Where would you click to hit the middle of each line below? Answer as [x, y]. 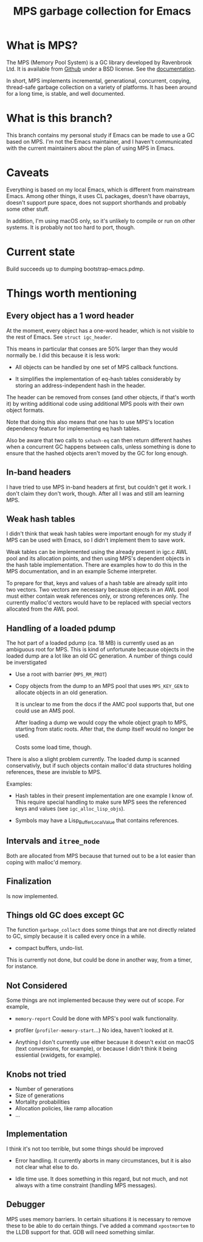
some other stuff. [28, 209]
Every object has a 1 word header [70, 316]
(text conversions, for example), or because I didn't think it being [96, 1049]
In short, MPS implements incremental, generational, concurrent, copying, [99, 80]
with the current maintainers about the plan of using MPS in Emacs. [91, 148]
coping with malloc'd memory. [44, 862]
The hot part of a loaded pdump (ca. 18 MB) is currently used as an [90, 643]
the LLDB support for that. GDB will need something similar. [81, 1232]
